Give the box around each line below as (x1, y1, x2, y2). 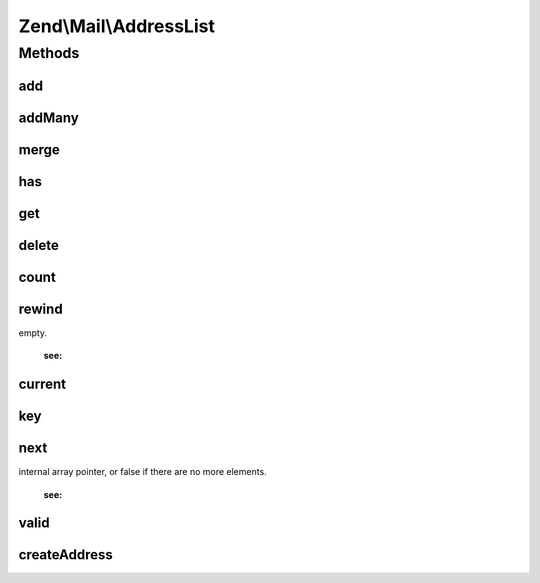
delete (18, 236, 59, 254)
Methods (18, 44, 80, 62)
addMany (18, 109, 79, 126)
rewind (18, 300, 64, 317)
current (18, 376, 67, 393)
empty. (18, 326, 48, 339)
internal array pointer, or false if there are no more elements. (18, 466, 267, 478)
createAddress (18, 546, 114, 564)
